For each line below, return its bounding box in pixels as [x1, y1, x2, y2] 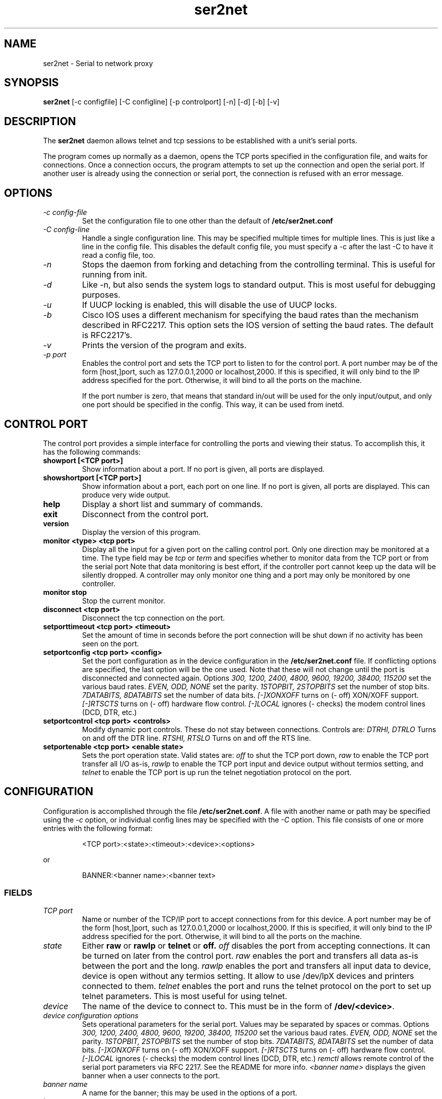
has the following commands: [43, 447, 141, 456]
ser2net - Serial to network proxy [43, 59, 153, 68]
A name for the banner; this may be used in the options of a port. [82, 1088, 298, 1097]
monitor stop [43, 587, 87, 596]
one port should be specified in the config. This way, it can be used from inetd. [82, 400, 344, 409]
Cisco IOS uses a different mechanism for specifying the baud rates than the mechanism [82, 310, 419, 320]
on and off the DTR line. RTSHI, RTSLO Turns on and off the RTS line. [82, 733, 311, 742]
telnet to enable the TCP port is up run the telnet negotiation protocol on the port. [82, 767, 352, 777]
